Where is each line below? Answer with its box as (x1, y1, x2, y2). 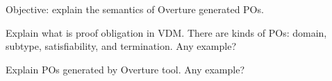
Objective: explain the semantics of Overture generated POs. (6, 2, 264, 16)
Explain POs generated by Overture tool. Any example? (6, 62, 244, 76)
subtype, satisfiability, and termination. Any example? (6, 39, 237, 53)
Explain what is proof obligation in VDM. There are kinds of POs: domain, (6, 25, 327, 39)
